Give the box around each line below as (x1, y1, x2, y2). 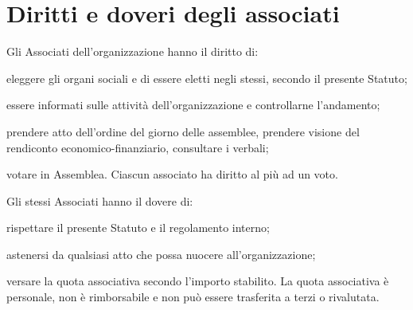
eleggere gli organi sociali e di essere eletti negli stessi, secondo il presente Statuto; (6, 69, 407, 86)
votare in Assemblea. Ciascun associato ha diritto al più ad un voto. (6, 166, 338, 182)
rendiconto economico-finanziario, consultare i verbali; (6, 139, 269, 155)
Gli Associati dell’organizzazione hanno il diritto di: (6, 43, 259, 60)
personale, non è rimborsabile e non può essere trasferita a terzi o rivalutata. (6, 288, 380, 305)
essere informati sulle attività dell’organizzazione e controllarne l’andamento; (6, 96, 380, 113)
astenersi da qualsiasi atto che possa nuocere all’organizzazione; (6, 245, 316, 262)
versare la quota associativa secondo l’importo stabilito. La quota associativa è (6, 273, 389, 289)
